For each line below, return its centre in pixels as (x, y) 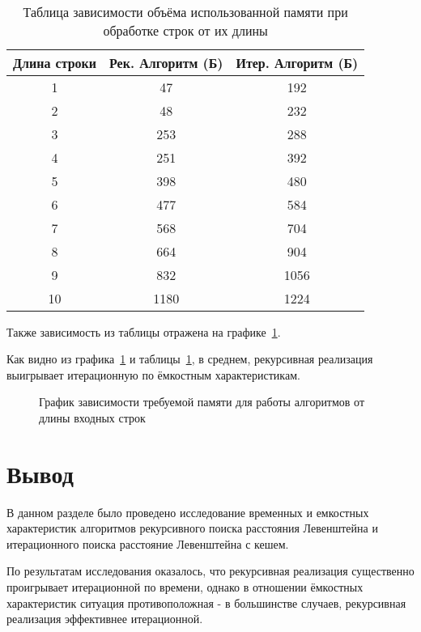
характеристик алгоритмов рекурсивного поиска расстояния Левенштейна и (192, 528)
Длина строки (55, 62)
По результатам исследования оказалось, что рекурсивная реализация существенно (210, 571)
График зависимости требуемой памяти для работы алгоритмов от (202, 402)
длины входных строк (92, 417)
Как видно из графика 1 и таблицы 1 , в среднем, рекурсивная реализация (190, 359)
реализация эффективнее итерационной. (105, 619)
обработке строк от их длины (185, 30)
